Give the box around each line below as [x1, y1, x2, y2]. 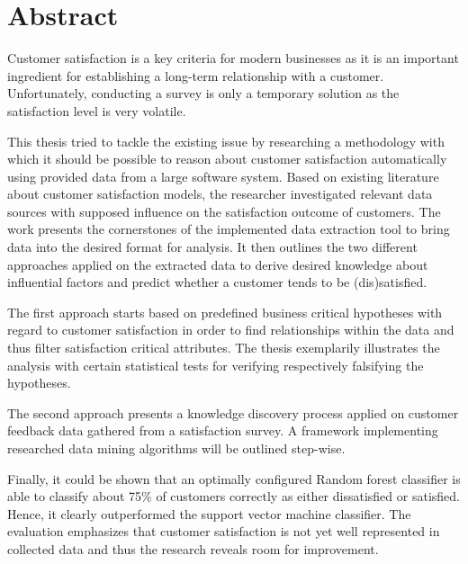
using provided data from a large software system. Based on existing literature [7, 166, 439, 185]
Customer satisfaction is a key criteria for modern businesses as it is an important [7, 49, 459, 67]
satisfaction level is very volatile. [7, 101, 186, 120]
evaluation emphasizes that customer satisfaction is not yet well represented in [7, 522, 440, 541]
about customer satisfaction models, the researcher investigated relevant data [7, 184, 433, 203]
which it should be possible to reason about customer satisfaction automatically [7, 149, 447, 168]
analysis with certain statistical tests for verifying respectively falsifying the [7, 355, 424, 374]
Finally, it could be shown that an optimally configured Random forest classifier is [7, 469, 461, 488]
